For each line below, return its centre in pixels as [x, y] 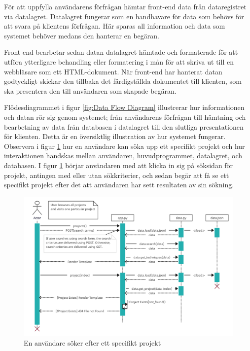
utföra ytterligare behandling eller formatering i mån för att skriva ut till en [119, 61]
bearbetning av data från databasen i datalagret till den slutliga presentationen [124, 126]
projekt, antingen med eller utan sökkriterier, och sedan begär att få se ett [117, 175]
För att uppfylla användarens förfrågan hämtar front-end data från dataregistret [125, 6]
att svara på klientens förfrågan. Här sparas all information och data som [115, 26]
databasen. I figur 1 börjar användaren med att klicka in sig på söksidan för [119, 165]
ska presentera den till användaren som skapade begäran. [90, 90]
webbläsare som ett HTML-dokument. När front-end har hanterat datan [113, 71]
